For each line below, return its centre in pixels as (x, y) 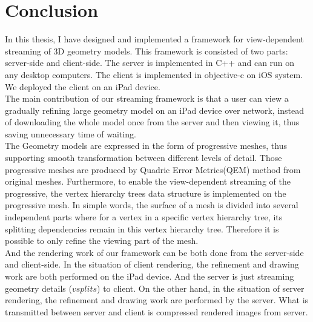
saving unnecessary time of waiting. (71, 133)
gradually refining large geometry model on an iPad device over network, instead (155, 110)
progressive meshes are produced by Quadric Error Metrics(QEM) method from (153, 169)
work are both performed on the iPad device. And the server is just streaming (150, 276)
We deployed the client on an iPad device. (83, 86)
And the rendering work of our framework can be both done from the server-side (154, 252)
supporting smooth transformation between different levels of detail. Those (143, 158)
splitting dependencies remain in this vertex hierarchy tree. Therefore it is (142, 228)
